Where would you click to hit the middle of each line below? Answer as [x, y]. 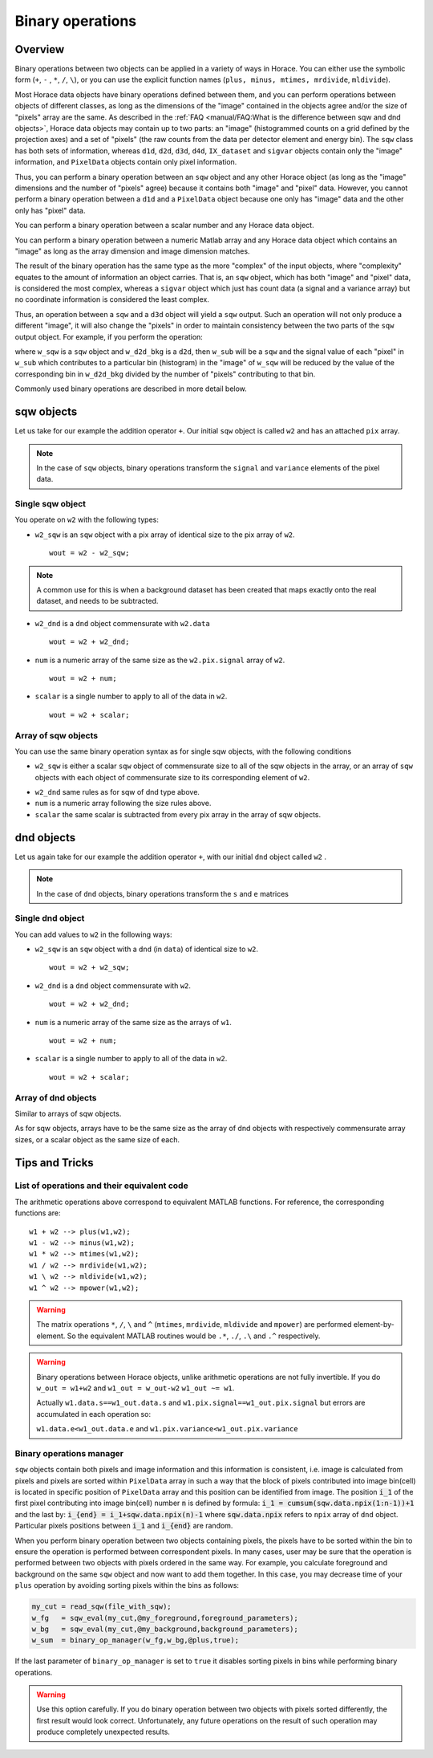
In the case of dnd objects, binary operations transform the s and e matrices [162, 893]
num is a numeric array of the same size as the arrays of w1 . [134, 1022]
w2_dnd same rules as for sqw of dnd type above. [117, 792]
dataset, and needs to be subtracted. [97, 601]
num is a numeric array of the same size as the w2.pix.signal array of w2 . [160, 660]
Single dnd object [50, 918]
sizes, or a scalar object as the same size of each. [97, 1139]
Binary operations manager [69, 1453]
